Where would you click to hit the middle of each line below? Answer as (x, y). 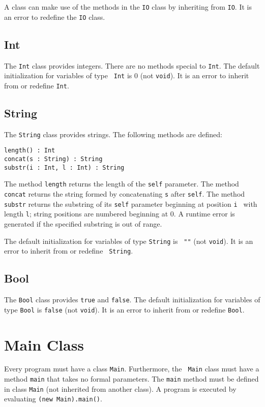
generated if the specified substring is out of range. (83, 223)
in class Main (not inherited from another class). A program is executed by (120, 388)
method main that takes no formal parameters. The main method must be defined (131, 379)
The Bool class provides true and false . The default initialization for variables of (132, 300)
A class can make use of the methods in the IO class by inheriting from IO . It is (128, 7)
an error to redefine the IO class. (55, 17)
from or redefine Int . (37, 85)
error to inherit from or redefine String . (69, 251)
